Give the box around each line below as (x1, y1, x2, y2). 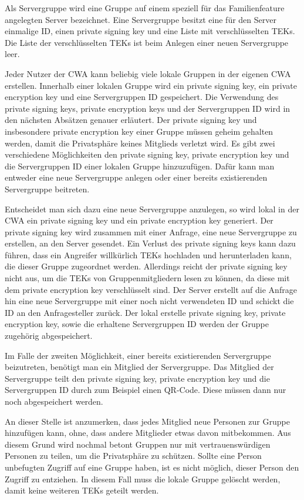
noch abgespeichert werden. (5, 395, 103, 407)
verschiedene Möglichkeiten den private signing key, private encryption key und (5, 148, 289, 161)
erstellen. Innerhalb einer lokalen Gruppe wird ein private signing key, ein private (5, 79, 297, 91)
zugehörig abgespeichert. (5, 329, 93, 342)
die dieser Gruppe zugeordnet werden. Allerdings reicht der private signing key (5, 260, 288, 272)
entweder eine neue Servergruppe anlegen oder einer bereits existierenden (5, 171, 268, 184)
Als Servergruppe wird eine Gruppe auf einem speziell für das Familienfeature (5, 2, 285, 14)
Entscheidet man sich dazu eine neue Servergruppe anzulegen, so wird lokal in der (5, 202, 299, 215)
